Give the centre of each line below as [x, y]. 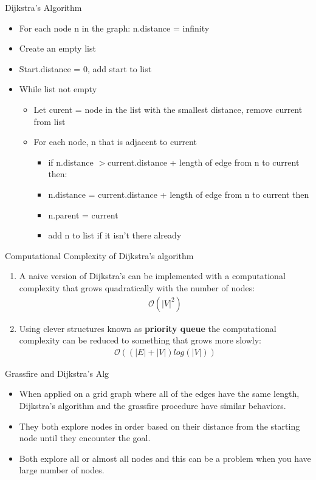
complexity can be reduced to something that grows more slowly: [140, 340]
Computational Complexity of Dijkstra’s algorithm [99, 255]
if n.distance [71, 162]
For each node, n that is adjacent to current [115, 142]
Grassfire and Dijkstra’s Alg [57, 373]
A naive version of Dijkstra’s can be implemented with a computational [152, 276]
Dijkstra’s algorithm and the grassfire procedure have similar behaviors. [153, 405]
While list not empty [58, 89]
